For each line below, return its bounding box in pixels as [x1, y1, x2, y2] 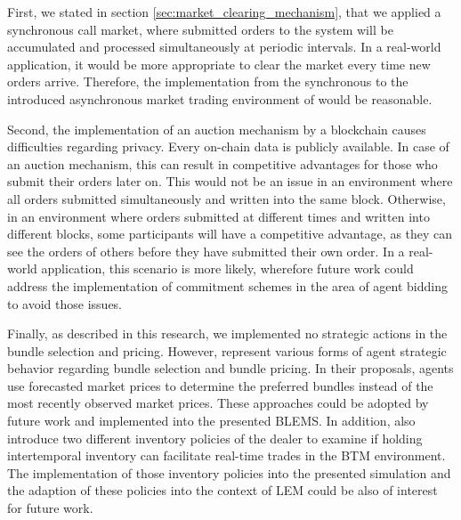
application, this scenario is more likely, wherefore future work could [41, 259, 414, 278]
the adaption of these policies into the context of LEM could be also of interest [7, 481, 438, 500]
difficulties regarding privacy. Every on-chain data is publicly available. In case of [7, 137, 449, 156]
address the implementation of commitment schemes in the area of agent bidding [7, 276, 449, 295]
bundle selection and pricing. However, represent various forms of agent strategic [7, 341, 447, 360]
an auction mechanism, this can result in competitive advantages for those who [7, 154, 438, 173]
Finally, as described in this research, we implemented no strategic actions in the [7, 324, 448, 343]
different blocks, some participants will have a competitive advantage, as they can [7, 224, 453, 243]
